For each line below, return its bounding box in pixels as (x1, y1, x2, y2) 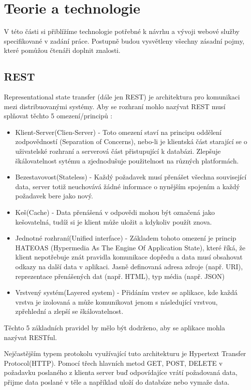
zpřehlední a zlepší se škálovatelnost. (15, 306, 123, 316)
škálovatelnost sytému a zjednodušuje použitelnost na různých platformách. (15, 155, 239, 165)
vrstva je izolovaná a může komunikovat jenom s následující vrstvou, (15, 296, 218, 307)
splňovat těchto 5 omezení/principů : (4, 111, 113, 121)
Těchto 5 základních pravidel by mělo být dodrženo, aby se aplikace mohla (4, 322, 225, 332)
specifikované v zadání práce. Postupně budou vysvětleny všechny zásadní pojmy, (4, 35, 245, 46)
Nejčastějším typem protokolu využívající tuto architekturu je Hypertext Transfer (4, 348, 246, 358)
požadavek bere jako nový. (15, 191, 93, 201)
